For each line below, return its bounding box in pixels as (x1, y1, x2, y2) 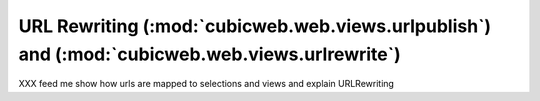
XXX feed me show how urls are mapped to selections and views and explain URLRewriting (18, 78, 395, 90)
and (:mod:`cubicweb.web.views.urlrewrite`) (18, 43, 402, 65)
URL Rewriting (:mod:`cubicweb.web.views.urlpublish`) (18, 15, 492, 37)
